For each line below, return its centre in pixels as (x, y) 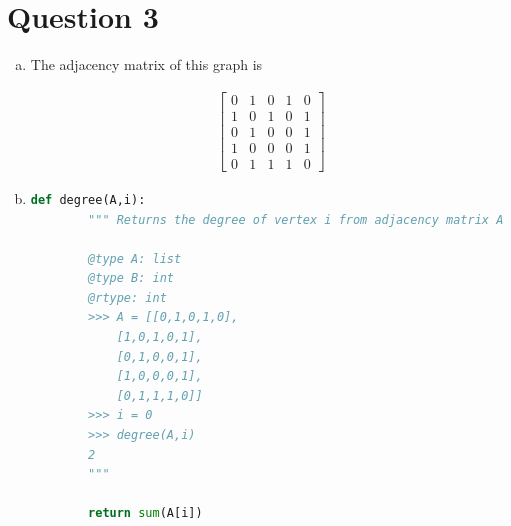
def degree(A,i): (88, 199)
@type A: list (135, 258)
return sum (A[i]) (145, 513)
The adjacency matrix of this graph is (146, 64)
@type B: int (131, 278)
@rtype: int (127, 297)
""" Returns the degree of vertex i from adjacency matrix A (296, 219)
